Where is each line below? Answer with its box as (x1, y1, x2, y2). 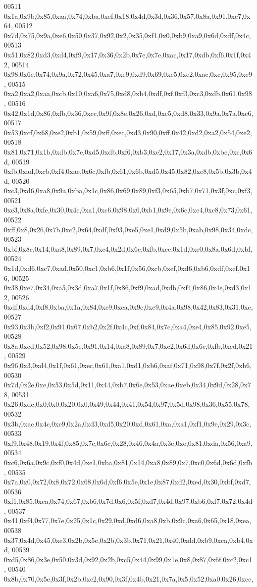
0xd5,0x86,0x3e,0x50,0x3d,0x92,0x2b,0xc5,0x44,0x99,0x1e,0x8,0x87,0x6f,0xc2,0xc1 (4, 554, 253, 564)
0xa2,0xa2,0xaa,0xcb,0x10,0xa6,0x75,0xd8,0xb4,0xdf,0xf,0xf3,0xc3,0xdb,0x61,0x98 (4, 88, 252, 99)
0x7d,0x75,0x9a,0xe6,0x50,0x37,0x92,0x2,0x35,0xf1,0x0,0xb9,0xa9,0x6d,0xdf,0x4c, (4, 30, 251, 40)
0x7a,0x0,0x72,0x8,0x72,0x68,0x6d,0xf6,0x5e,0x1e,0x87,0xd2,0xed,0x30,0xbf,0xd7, (4, 477, 251, 487)
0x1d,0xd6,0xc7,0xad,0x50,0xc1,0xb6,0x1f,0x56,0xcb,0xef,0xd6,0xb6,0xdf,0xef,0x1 (4, 263, 251, 273)
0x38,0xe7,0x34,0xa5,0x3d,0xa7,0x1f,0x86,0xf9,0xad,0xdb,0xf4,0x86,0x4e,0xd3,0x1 (4, 282, 252, 293)
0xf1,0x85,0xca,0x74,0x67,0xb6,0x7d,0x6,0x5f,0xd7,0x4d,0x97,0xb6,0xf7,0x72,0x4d (4, 496, 253, 506)
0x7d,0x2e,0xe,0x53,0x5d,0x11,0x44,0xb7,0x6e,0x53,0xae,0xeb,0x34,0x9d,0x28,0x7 (4, 379, 251, 390)
